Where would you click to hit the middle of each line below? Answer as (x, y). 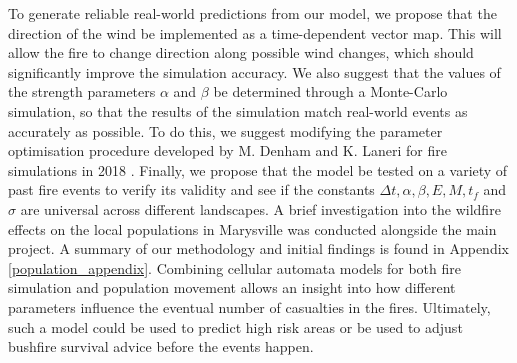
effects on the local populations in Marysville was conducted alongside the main (252, 228)
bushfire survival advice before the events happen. (161, 346)
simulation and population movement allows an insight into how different (232, 287)
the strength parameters (82, 91)
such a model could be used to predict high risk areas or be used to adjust (235, 326)
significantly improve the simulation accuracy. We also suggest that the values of (254, 71)
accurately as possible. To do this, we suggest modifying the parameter (225, 130)
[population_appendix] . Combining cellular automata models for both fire (234, 267)
